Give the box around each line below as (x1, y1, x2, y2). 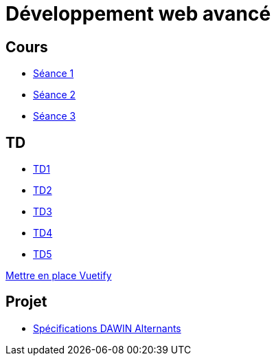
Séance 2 (33, 89, 76, 101)
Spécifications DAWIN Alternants (33, 322, 181, 334)
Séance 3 (33, 110, 76, 122)
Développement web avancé (5, 2, 271, 25)
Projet (5, 293, 47, 311)
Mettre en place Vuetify (5, 270, 112, 282)
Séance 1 (33, 67, 74, 80)
